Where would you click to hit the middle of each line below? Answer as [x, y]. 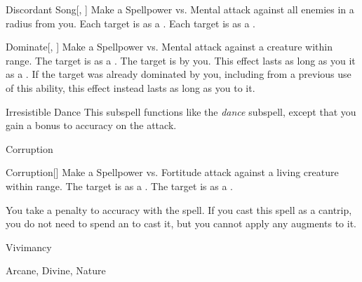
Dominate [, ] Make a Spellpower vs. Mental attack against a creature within [169, 47]
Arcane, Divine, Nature [56, 270]
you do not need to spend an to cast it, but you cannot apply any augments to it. [181, 223]
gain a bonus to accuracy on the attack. [91, 125]
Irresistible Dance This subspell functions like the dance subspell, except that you [181, 111]
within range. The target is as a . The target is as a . [119, 186]
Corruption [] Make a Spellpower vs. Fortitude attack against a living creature [172, 172]
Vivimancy [29, 247]
